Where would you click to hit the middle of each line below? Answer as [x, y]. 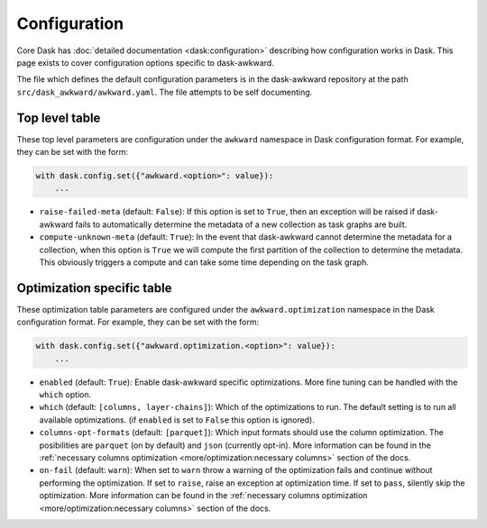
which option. [65, 394]
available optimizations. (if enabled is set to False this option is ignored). [177, 420]
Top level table [59, 118]
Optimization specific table [94, 288]
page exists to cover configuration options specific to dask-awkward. [145, 62]
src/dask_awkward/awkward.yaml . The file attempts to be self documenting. [165, 92]
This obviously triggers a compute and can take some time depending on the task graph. [204, 262]
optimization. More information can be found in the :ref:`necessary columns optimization [203, 496]
